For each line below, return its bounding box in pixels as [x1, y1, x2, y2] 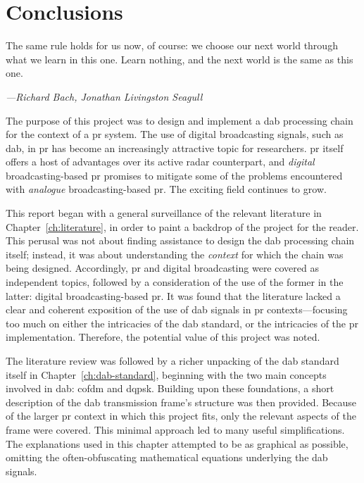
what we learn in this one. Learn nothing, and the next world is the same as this [6, 51, 353, 66]
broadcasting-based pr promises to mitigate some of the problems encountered [6, 168, 343, 182]
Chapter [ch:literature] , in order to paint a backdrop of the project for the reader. [6, 219, 359, 234]
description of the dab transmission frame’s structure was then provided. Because [6, 394, 357, 409]
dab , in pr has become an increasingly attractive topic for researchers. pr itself [6, 140, 344, 155]
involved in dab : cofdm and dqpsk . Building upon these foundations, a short [6, 381, 334, 396]
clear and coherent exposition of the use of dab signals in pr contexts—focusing [6, 302, 348, 317]
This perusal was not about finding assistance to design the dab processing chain [6, 233, 355, 248]
